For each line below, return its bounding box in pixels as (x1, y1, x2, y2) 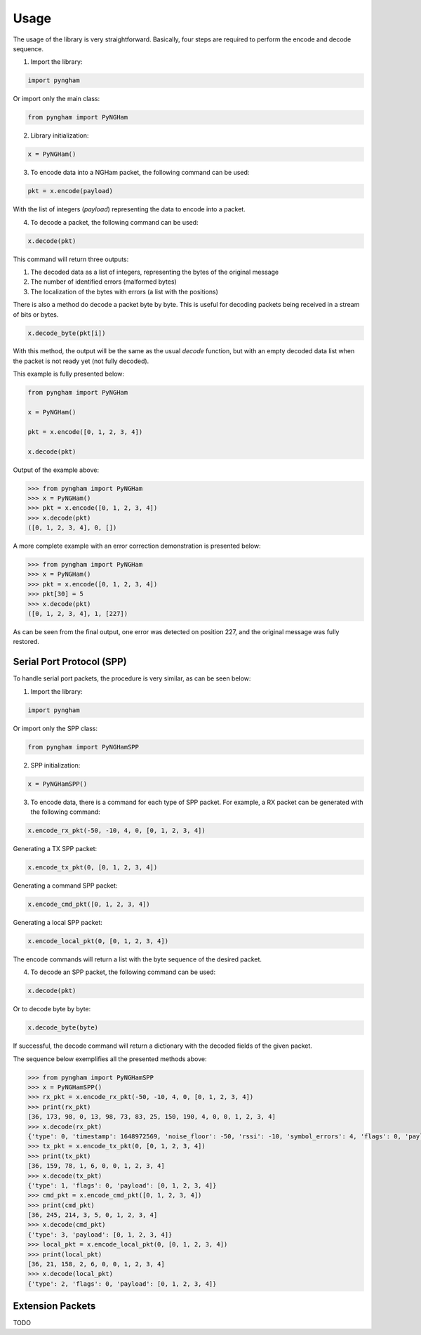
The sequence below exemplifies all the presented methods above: (13, 1054, 207, 1063)
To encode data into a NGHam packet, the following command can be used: (30, 169, 250, 177)
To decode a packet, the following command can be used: (30, 218, 199, 226)
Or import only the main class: (13, 95, 100, 103)
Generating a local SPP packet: (13, 918, 103, 926)
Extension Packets (13, 1300, 96, 1313)
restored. (13, 638, 40, 646)
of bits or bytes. (13, 310, 59, 319)
